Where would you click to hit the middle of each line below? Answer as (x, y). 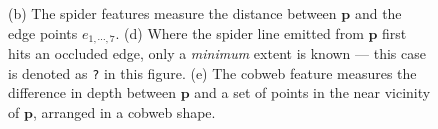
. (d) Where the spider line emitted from (239, 32)
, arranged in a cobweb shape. (124, 111)
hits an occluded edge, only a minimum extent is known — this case (217, 53)
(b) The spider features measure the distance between (172, 13)
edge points (43, 32)
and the (378, 13)
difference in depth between (92, 92)
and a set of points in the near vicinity (312, 92)
